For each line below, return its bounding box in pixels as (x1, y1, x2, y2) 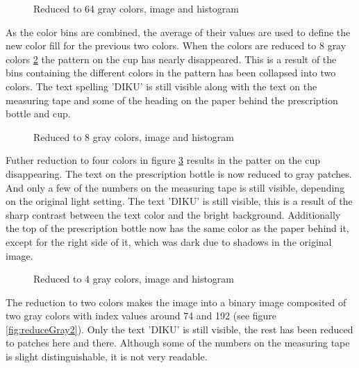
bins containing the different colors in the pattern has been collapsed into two (6, 65, 336, 80)
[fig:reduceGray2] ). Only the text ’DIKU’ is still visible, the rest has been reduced (6, 321, 353, 336)
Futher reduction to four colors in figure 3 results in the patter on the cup (6, 153, 321, 167)
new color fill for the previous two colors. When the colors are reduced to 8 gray (6, 38, 347, 53)
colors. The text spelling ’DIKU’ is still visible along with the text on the (6, 78, 317, 93)
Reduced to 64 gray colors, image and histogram (33, 1, 240, 15)
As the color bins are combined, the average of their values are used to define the (6, 24, 351, 39)
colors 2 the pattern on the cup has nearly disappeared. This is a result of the (6, 51, 337, 66)
